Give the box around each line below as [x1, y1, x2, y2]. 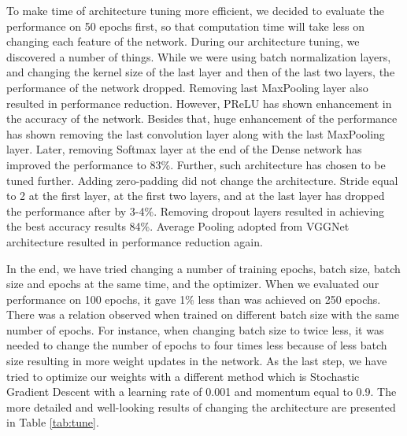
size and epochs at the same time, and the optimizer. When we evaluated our [6, 275, 379, 292]
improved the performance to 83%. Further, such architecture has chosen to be [6, 156, 386, 172]
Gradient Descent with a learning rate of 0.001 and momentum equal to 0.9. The [6, 383, 397, 400]
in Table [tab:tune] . [6, 414, 99, 430]
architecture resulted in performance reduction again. [6, 233, 263, 249]
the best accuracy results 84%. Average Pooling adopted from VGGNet [6, 218, 350, 235]
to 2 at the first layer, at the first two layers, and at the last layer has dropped [6, 187, 385, 204]
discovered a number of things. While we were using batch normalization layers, [6, 48, 391, 65]
